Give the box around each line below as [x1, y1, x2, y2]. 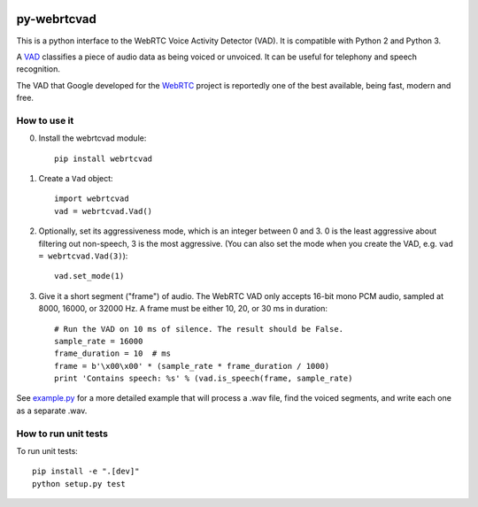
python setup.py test [32, 479, 126, 488]
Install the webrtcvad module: [38, 133, 147, 143]
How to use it [16, 114, 74, 127]
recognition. [16, 64, 61, 74]
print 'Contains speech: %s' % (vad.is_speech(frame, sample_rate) [54, 373, 353, 384]
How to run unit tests [16, 427, 108, 440]
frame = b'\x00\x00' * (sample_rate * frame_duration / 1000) [54, 361, 330, 371]
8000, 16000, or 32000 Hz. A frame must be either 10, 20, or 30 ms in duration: [38, 303, 328, 314]
